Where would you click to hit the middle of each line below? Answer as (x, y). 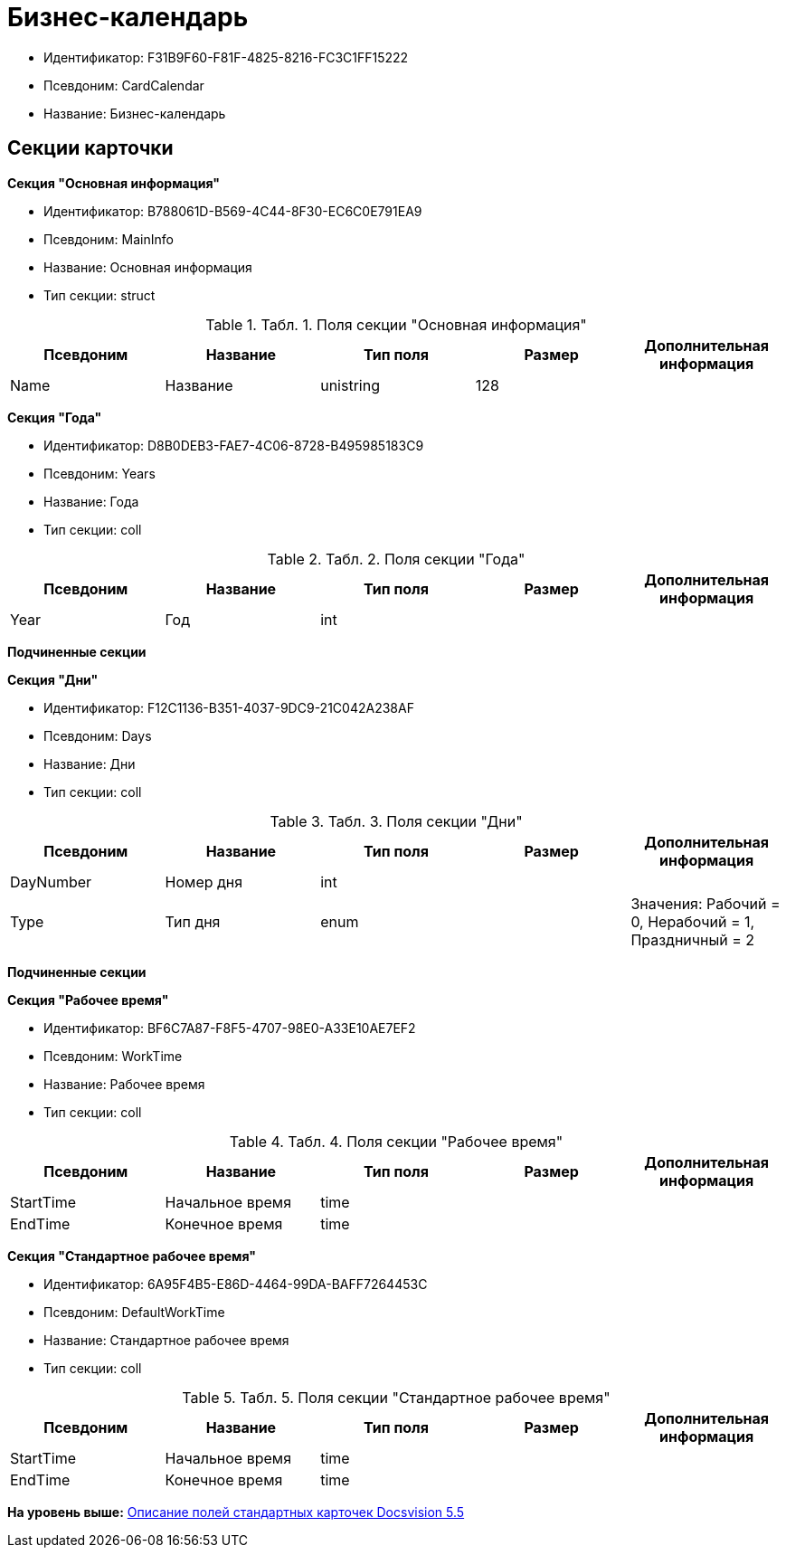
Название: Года (91, 501)
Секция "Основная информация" (114, 183)
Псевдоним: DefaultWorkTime (134, 1312)
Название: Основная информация (148, 267)
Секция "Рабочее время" (88, 1000)
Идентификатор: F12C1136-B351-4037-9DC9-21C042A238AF (229, 707)
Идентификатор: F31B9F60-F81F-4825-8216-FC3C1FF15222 (226, 57)
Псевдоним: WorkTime (113, 1056)
